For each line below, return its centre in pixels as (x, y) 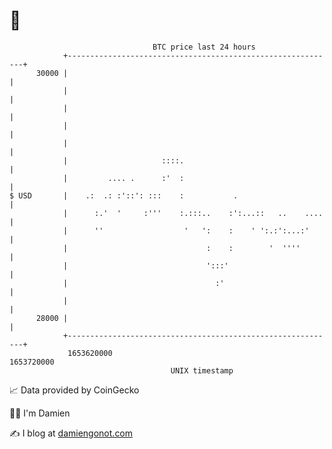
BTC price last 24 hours (204, 47)
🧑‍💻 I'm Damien (40, 413)
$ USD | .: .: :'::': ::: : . (124, 195)
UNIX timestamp (202, 370)
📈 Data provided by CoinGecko (74, 390)
